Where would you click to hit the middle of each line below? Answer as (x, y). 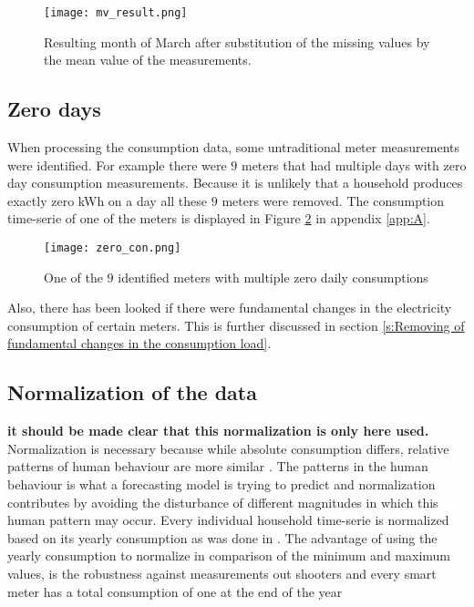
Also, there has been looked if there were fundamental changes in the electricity (230, 308)
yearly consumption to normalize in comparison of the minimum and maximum (229, 556)
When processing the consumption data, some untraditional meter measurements (234, 147)
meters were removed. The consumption (333, 200)
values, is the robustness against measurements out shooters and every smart (222, 573)
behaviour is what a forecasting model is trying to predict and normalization (222, 484)
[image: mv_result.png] (116, 13)
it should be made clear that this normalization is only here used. (218, 431)
